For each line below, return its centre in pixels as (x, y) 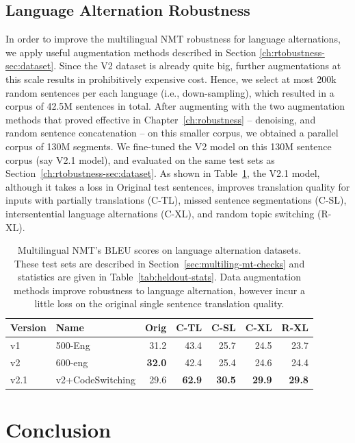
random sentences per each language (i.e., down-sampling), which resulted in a (170, 92)
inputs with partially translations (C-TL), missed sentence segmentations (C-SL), (176, 200)
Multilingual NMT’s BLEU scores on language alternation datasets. (159, 250)
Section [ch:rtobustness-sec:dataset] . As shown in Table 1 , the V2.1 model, (163, 173)
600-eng (72, 362)
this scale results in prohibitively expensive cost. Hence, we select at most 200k (171, 79)
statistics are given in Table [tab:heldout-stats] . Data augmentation (159, 277)
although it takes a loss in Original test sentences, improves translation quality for (178, 186)
